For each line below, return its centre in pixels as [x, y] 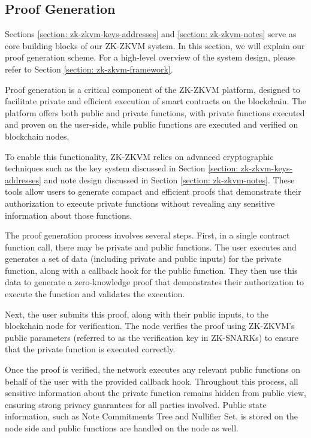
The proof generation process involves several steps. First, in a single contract [147, 235]
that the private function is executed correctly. [90, 349]
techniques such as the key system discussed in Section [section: [122, 168]
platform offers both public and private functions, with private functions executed [155, 112]
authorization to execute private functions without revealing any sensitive [140, 203]
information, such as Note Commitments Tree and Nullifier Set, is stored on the [151, 416]
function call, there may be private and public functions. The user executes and [151, 247]
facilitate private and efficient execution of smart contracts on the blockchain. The [156, 101]
